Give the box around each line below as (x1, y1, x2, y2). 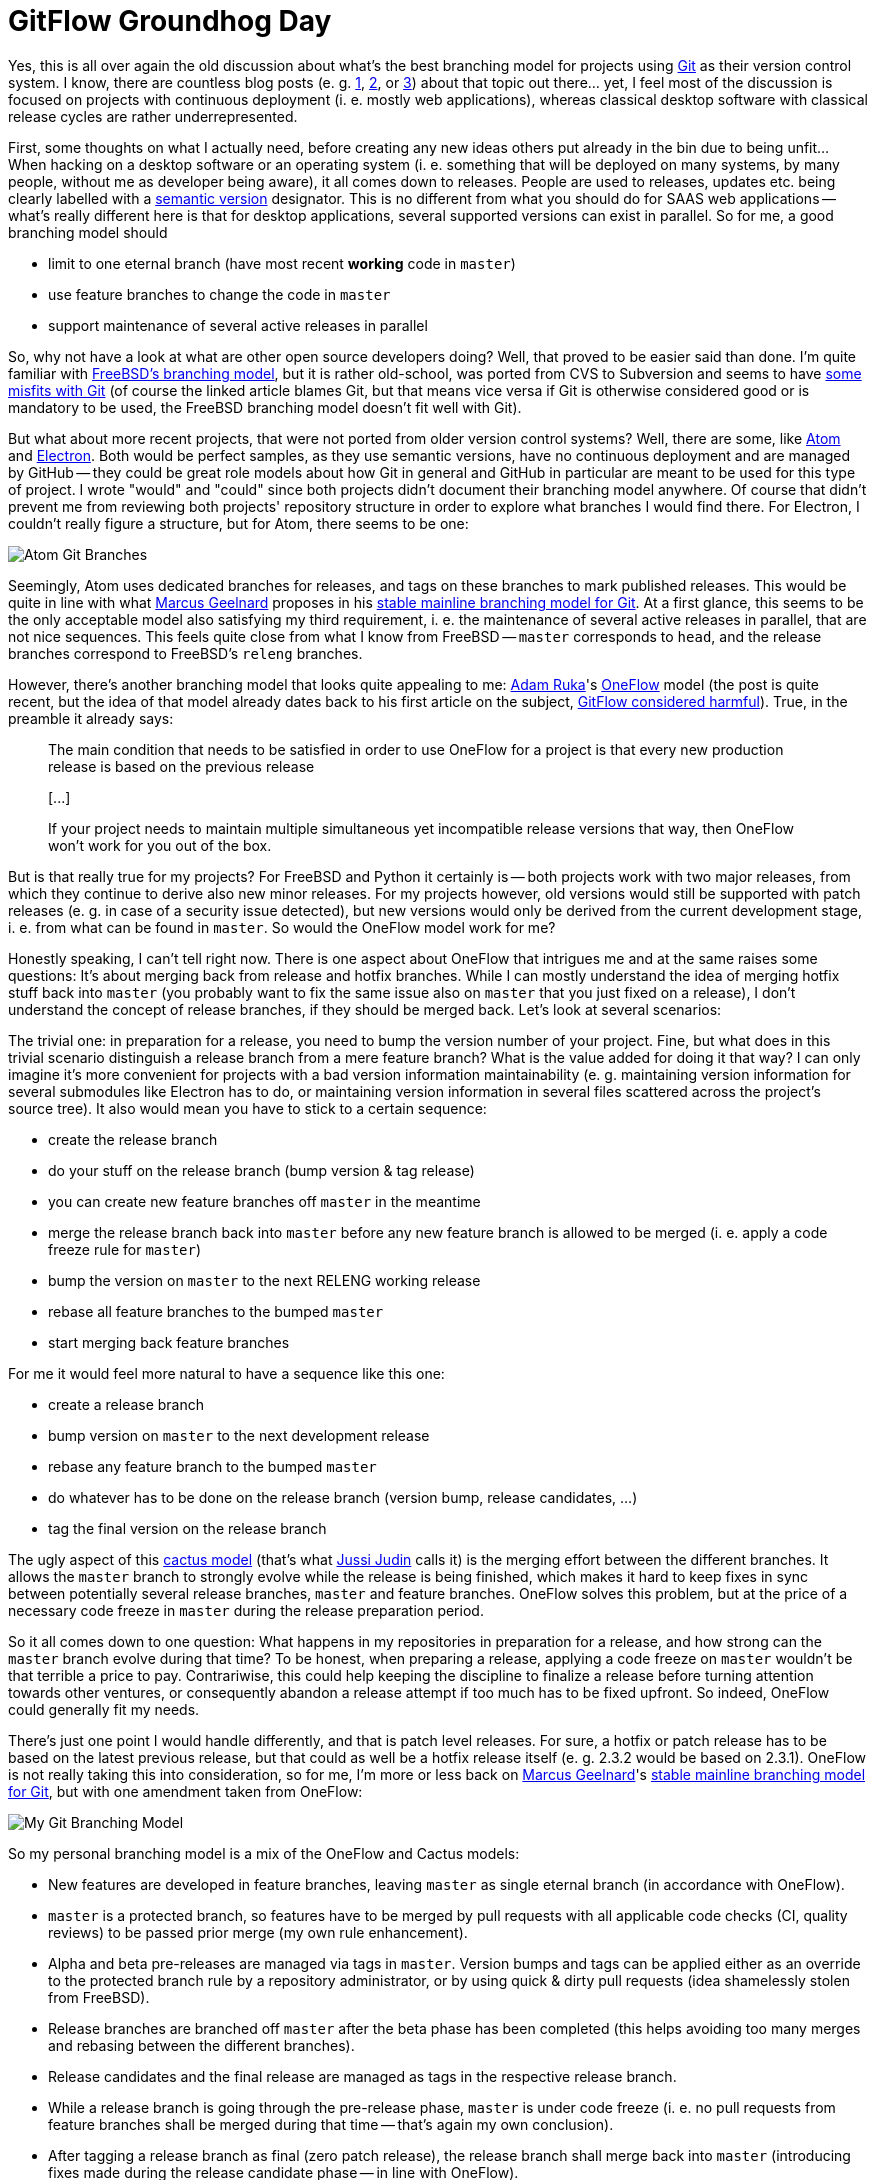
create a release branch (48, 1395, 205, 1413)
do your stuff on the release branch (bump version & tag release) (48, 1161, 475, 1179)
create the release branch (48, 1130, 218, 1148)
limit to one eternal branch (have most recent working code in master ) (48, 254, 516, 272)
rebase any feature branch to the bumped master (48, 1457, 377, 1475)
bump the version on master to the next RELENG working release (48, 1271, 481, 1289)
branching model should (8, 223, 168, 241)
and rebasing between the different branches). (48, 2036, 355, 2054)
